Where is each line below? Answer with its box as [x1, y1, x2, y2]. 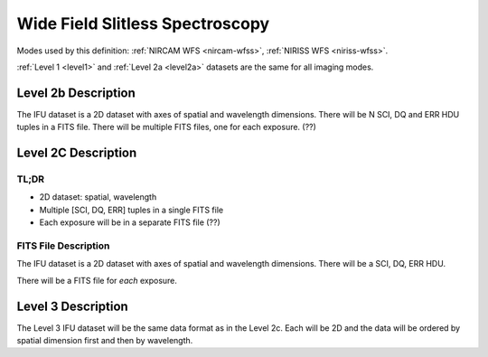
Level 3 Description [16, 298, 128, 314]
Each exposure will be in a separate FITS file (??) [39, 217, 221, 228]
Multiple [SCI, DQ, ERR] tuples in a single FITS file [39, 204, 224, 215]
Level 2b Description [16, 85, 136, 100]
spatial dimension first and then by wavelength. [16, 335, 193, 345]
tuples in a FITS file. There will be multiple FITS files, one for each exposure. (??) [16, 122, 316, 133]
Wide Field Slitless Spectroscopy [16, 14, 270, 33]
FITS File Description [16, 240, 110, 252]
